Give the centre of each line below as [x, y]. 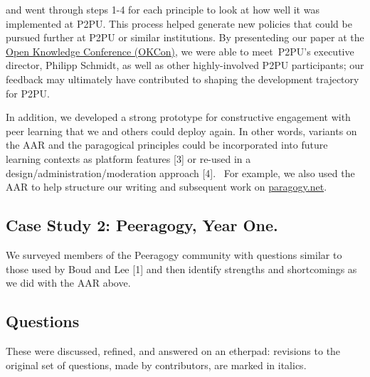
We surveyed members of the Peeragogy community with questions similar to [174, 254]
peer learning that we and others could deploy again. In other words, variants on [181, 131]
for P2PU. [28, 93]
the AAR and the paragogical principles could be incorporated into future [167, 145]
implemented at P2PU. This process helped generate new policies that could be [179, 23]
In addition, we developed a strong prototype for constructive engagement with [178, 117]
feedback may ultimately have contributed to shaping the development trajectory [183, 79]
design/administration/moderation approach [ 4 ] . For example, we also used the [180, 172]
